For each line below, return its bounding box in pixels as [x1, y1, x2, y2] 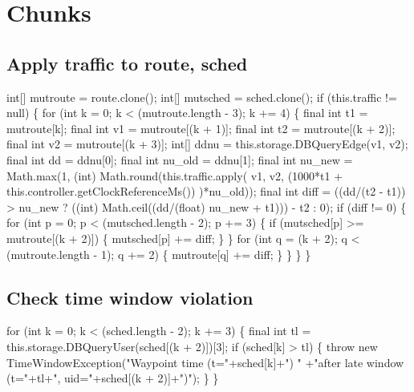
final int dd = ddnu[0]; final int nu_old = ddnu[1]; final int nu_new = [6, 151, 353, 168]
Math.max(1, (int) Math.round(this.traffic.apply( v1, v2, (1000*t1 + [6, 167, 343, 184]
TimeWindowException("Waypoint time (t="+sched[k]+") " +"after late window [6, 354, 404, 370]
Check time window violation [6, 285, 254, 309]
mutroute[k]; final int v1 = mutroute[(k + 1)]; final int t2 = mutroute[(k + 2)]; [6, 119, 396, 136]
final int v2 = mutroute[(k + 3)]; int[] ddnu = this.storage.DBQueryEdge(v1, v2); [6, 135, 408, 152]
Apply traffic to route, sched [6, 51, 248, 75]
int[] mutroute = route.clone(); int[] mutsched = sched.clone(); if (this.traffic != [6, 88, 397, 105]
